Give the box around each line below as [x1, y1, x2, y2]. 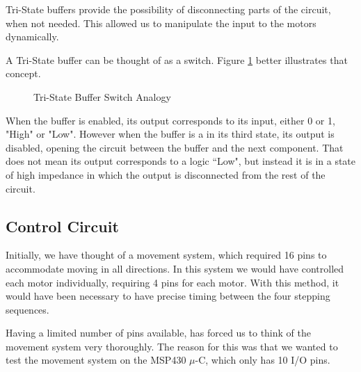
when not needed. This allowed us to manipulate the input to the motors [6, 15, 316, 30]
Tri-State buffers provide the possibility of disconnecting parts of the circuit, [6, 2, 331, 16]
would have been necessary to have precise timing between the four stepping [6, 289, 330, 303]
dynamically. [6, 29, 59, 44]
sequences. [6, 302, 49, 316]
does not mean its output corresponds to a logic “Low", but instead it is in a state [6, 154, 356, 168]
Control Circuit [6, 215, 119, 236]
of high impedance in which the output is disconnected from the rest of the [6, 167, 326, 181]
